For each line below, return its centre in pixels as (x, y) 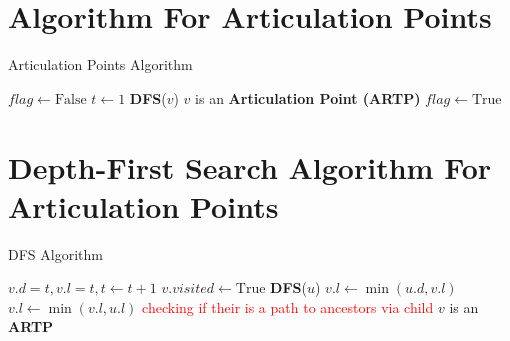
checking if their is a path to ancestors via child (288, 306)
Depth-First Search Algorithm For (250, 166)
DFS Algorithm (55, 253)
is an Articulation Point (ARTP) (308, 97)
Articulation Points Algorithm (100, 64)
